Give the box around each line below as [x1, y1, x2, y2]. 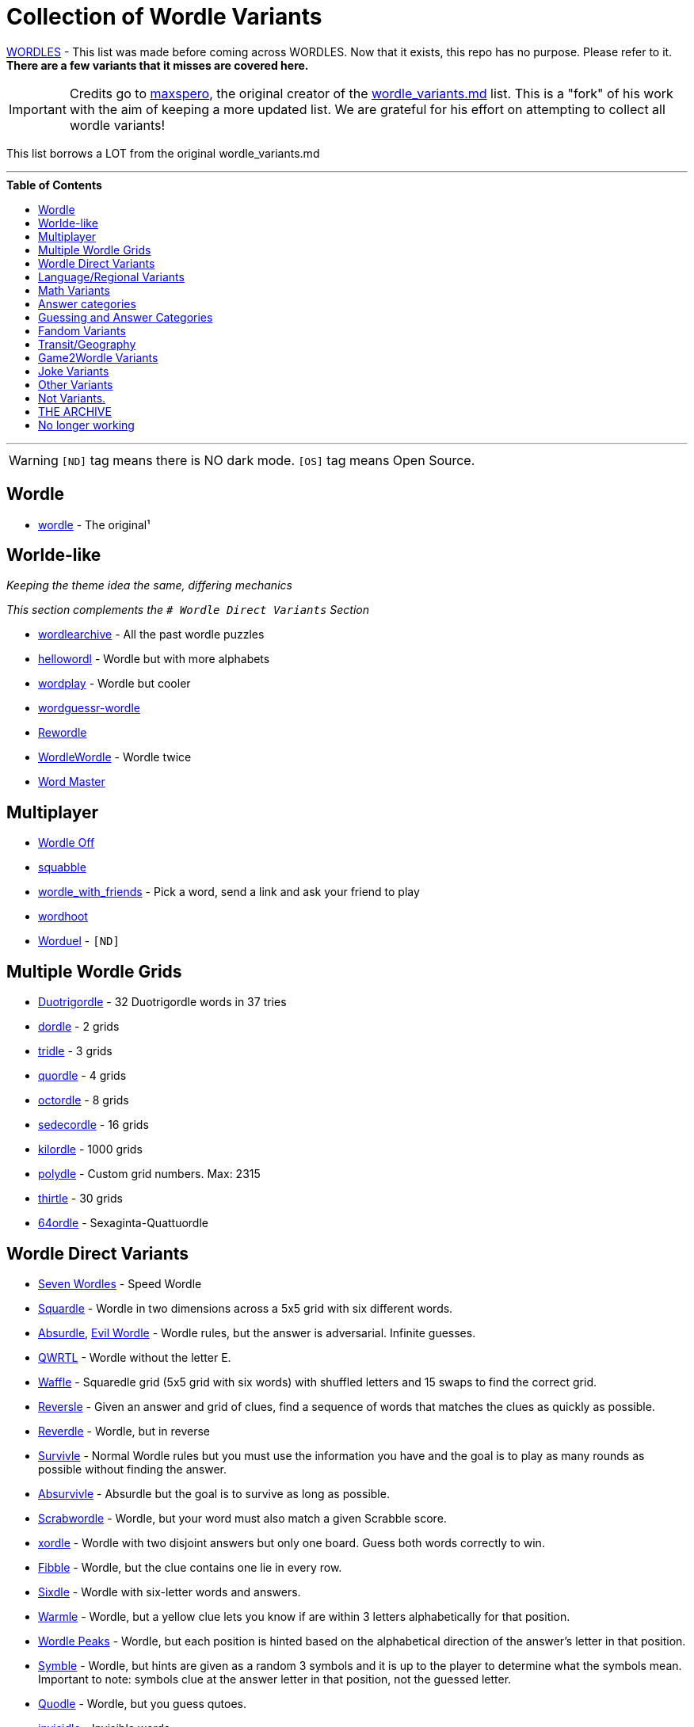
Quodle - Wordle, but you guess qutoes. [38, 1696, 247, 1710]
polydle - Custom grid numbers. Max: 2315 [38, 1167, 261, 1181]
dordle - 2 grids [38, 1020, 120, 1034]
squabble [38, 860, 86, 875]
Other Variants [38, 377, 113, 391]
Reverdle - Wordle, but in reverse [38, 1424, 211, 1438]
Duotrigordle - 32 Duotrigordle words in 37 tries [38, 995, 287, 1009]
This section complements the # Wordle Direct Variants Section [6, 603, 370, 617]
